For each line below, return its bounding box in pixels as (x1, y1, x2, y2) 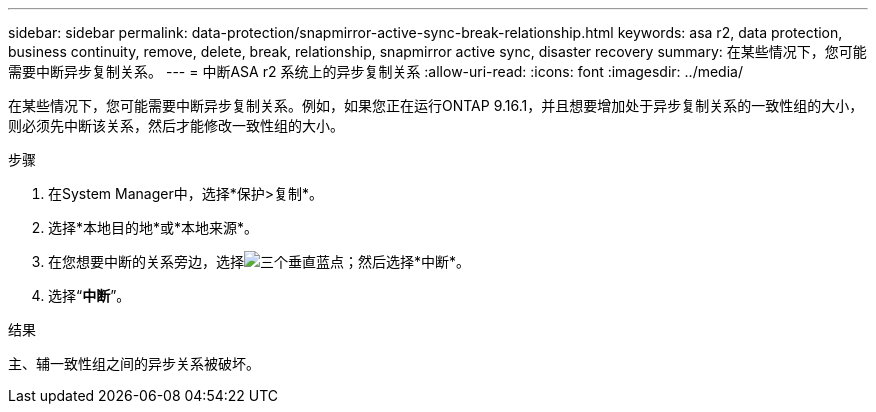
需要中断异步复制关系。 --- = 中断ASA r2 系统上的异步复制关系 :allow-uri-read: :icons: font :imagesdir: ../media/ (8, 63, 743, 80)
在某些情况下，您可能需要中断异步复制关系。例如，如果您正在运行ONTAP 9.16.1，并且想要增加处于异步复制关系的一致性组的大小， (8, 97, 864, 114)
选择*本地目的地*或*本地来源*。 (48, 219, 259, 236)
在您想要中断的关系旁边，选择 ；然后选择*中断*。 (48, 253, 471, 270)
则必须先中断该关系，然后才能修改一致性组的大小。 (8, 117, 344, 134)
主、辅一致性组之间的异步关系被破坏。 (8, 355, 260, 372)
